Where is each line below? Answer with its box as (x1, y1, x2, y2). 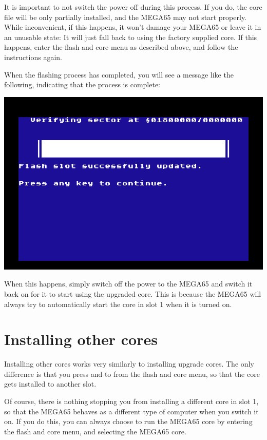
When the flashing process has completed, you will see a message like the (4, 69, 234, 80)
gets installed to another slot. (4, 378, 97, 389)
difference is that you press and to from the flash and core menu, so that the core (4, 368, 260, 379)
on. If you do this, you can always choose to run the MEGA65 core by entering (4, 416, 253, 427)
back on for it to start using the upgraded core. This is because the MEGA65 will (4, 288, 261, 299)
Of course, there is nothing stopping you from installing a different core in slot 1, (4, 396, 259, 407)
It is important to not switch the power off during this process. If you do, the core (4, 2, 262, 12)
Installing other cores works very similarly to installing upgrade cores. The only (4, 358, 254, 369)
